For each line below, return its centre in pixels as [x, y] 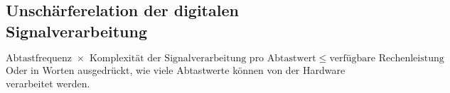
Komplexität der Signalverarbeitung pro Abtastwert [203, 58]
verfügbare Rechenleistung [387, 58]
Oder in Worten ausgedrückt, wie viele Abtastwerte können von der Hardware [176, 69]
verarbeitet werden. [48, 83]
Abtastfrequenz [39, 58]
